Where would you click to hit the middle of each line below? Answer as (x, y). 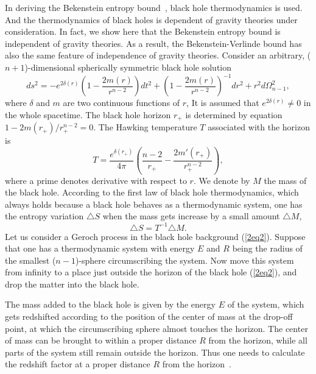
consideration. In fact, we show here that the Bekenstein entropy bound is (143, 31)
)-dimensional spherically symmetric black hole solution (128, 67)
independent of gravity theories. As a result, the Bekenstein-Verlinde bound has (153, 43)
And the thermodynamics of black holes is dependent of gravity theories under (151, 19)
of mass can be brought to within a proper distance (101, 340)
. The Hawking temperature (145, 127)
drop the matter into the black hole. (72, 284)
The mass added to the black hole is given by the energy (110, 304)
